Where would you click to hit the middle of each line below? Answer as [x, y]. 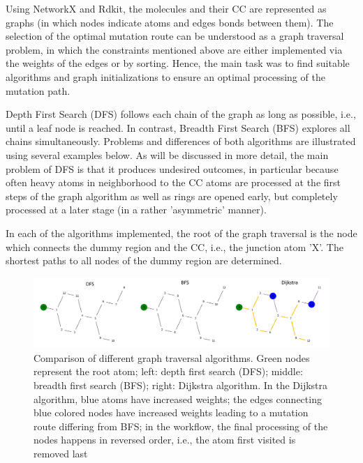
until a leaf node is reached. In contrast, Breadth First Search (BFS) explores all [178, 127]
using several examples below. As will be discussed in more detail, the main [167, 154]
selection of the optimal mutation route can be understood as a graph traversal [175, 36]
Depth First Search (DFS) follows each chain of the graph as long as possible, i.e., [181, 114]
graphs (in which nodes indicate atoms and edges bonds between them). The [170, 22]
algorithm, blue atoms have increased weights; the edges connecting [178, 399]
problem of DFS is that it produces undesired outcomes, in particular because [172, 168]
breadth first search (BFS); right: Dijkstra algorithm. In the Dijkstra [181, 385]
